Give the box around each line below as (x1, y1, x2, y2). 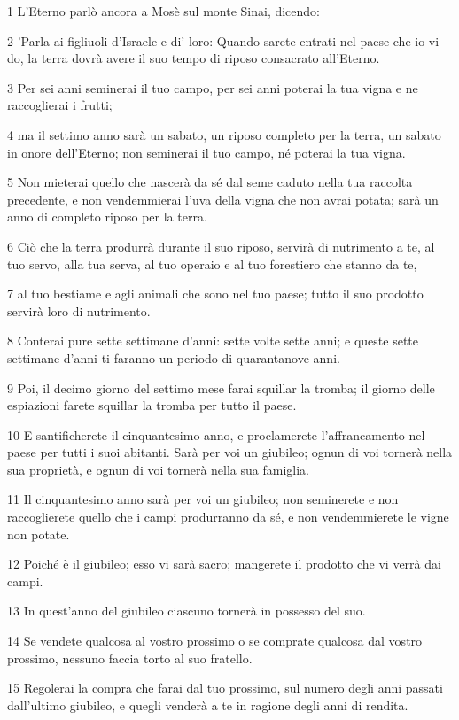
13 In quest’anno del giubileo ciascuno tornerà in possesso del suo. (7, 601, 366, 620)
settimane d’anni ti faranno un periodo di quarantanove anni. (7, 348, 340, 367)
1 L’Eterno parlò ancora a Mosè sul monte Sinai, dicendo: (7, 2, 321, 19)
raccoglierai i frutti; (7, 96, 113, 114)
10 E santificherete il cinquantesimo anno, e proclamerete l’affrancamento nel (7, 425, 425, 444)
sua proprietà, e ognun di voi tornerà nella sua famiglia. (7, 460, 310, 478)
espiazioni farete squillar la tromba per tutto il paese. (7, 396, 297, 414)
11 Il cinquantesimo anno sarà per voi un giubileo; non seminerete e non (7, 490, 399, 508)
